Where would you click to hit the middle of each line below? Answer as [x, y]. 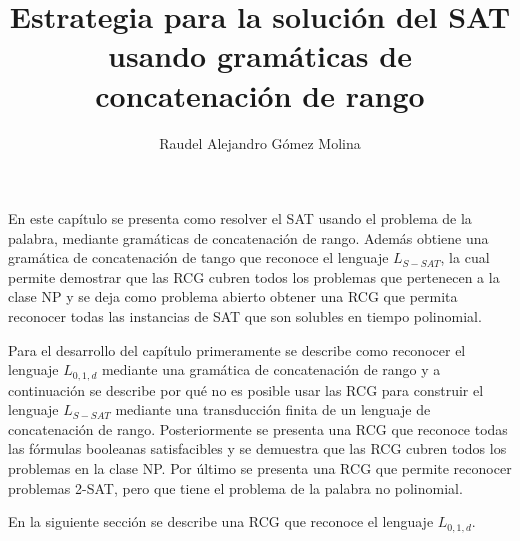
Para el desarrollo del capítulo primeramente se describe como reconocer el [237, 349]
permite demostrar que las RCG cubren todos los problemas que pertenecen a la [254, 276]
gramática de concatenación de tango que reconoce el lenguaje [198, 257]
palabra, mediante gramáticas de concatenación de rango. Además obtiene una [248, 237]
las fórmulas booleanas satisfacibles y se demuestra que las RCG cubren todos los [257, 448]
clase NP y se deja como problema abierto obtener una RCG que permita [233, 296]
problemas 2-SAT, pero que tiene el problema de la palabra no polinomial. [235, 487]
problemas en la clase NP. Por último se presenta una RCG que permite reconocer [260, 468]
